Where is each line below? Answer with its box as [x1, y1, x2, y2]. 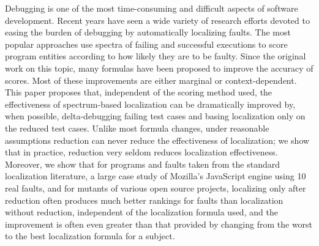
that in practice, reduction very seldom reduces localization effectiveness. [5, 146, 278, 158]
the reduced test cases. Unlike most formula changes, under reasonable [5, 121, 269, 134]
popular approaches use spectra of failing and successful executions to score [5, 37, 288, 50]
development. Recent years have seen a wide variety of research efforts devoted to [5, 13, 310, 26]
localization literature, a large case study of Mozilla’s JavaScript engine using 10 [5, 170, 306, 182]
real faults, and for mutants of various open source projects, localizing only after [5, 181, 306, 194]
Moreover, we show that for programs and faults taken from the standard [5, 157, 280, 170]
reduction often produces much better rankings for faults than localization [5, 193, 283, 206]
